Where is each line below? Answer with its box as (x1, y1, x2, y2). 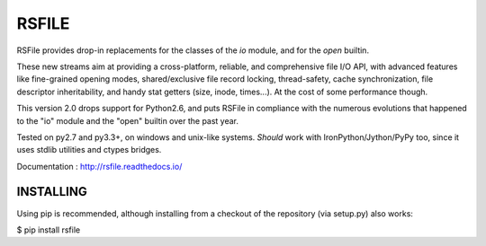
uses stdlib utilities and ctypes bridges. (16, 145, 162, 155)
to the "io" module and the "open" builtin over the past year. (16, 115, 238, 126)
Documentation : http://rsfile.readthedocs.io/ (16, 161, 183, 171)
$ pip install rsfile (16, 224, 81, 235)
